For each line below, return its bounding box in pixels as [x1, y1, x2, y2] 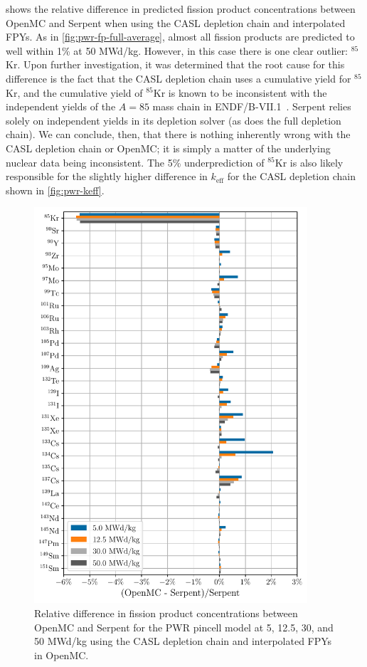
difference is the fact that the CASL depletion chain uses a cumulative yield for [6, 70, 351, 85]
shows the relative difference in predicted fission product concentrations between [6, 1, 356, 16]
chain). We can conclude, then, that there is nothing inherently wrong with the [6, 127, 351, 142]
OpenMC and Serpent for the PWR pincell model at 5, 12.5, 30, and [34, 619, 334, 634]
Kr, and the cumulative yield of [6, 85, 143, 100]
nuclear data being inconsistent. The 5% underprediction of [6, 154, 265, 169]
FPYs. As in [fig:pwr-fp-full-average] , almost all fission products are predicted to [6, 29, 355, 44]
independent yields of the [6, 99, 116, 114]
